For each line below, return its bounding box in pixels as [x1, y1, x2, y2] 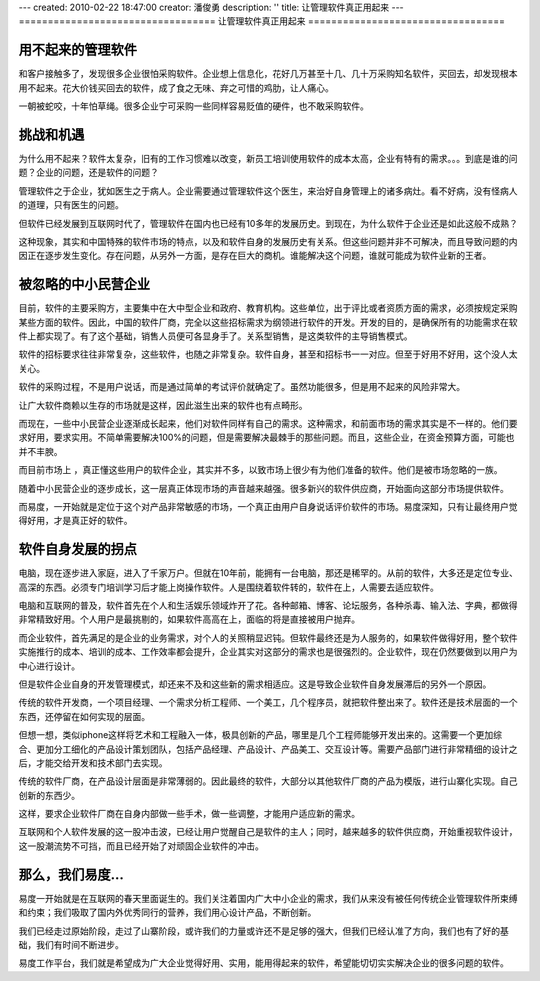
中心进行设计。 [18, 660, 80, 672]
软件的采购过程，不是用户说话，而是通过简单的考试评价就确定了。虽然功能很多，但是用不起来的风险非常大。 [18, 381, 465, 393]
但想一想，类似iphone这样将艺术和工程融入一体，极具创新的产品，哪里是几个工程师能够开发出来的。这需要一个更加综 [18, 729, 503, 741]
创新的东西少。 [18, 789, 80, 801]
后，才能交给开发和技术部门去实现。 [18, 756, 168, 769]
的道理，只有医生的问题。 [18, 199, 124, 211]
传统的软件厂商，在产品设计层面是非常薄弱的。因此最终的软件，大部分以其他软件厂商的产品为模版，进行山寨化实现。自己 [18, 775, 518, 787]
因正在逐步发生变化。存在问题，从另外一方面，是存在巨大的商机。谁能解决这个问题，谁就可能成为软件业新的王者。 [18, 250, 492, 262]
